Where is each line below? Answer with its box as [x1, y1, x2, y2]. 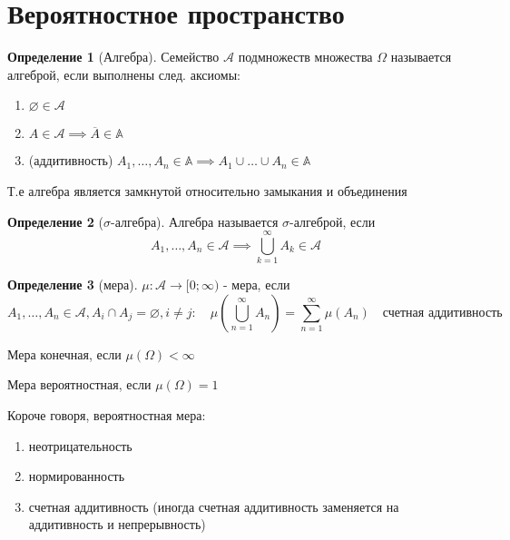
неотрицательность [28, 436, 132, 455]
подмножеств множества [238, 47, 373, 66]
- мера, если [222, 275, 290, 294]
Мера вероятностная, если [7, 375, 152, 394]
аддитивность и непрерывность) [28, 515, 206, 534]
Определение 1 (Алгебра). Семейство [7, 47, 220, 66]
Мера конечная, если [7, 344, 122, 363]
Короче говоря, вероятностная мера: [7, 406, 206, 424]
